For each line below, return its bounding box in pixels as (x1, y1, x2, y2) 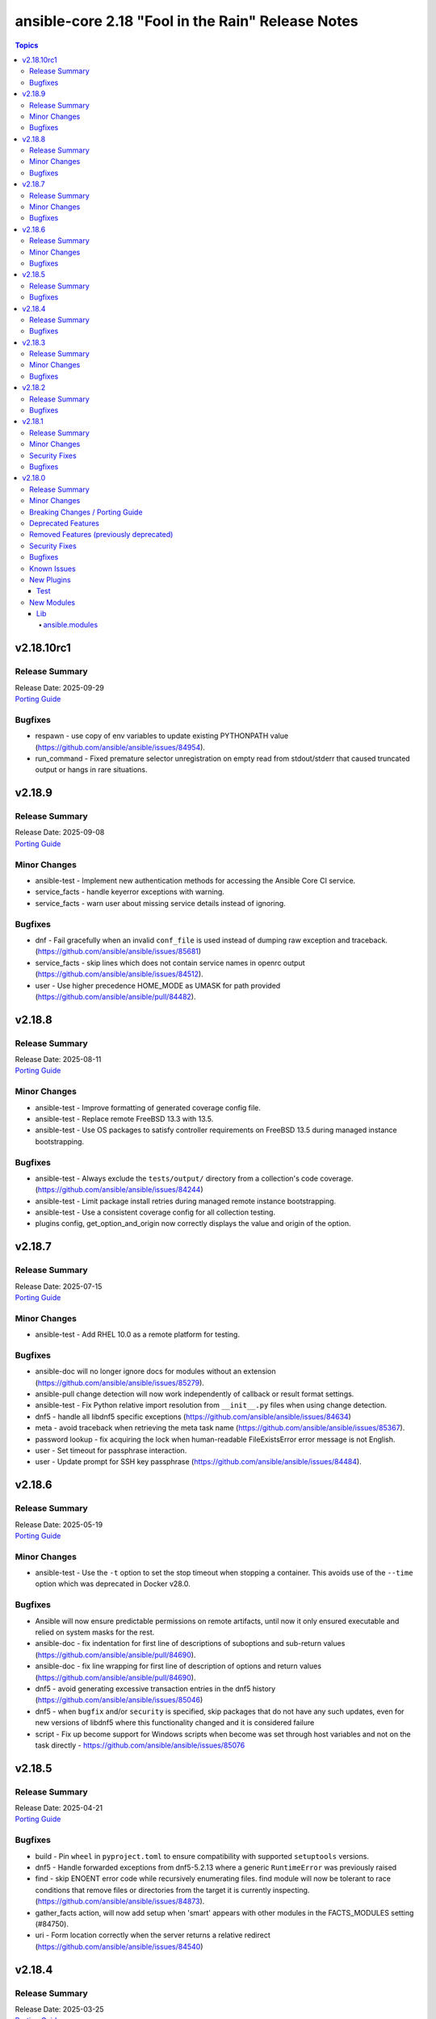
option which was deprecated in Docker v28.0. (35, 1579, 191, 1589)
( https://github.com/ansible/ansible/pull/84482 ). (35, 992, 196, 1001)
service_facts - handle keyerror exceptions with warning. (35, 887, 225, 896)
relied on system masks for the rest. (35, 1627, 155, 1637)
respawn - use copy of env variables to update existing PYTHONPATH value (35, 731, 289, 741)
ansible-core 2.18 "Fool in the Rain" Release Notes (15, 12, 358, 30)
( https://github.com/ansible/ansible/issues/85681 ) (35, 947, 202, 956)
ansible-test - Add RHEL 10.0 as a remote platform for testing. (35, 1329, 240, 1340)
